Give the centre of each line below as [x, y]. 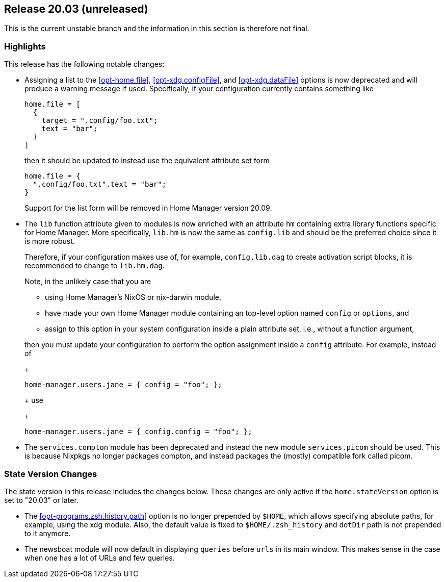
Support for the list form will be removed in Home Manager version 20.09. [148, 208]
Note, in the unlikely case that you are [88, 282]
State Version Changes [51, 474]
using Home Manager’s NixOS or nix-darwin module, [133, 297]
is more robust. [50, 241]
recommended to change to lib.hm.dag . [95, 266]
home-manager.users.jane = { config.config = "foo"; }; [138, 432]
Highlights [25, 46]
